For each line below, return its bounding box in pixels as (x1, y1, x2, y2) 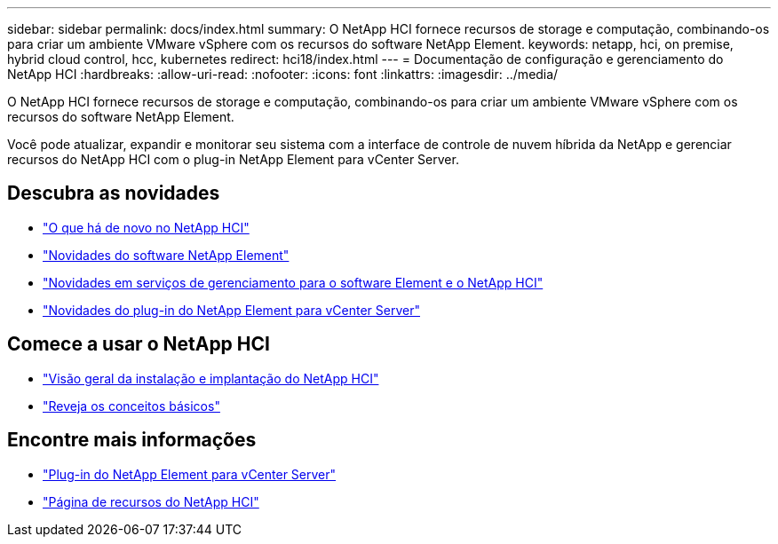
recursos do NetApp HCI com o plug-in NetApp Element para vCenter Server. (7, 152, 459, 167)
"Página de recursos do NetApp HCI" (43, 493, 259, 509)
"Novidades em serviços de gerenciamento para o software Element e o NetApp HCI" (43, 274, 544, 290)
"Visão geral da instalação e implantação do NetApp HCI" (43, 370, 379, 386)
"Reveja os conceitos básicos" (43, 398, 220, 414)
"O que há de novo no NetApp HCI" (43, 219, 250, 235)
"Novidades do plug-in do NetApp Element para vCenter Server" (43, 302, 420, 318)
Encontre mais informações (7, 429, 257, 452)
